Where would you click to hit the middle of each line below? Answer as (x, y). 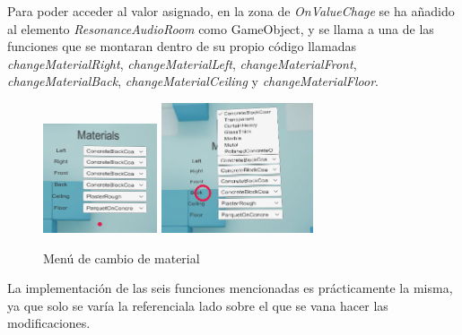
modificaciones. (49, 323)
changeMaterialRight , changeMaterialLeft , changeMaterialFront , (182, 63)
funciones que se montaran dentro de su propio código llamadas (182, 46)
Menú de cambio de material (122, 258)
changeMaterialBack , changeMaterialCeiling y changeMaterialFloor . (193, 81)
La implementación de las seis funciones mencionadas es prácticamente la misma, (230, 288)
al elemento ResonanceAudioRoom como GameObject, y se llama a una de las (221, 28)
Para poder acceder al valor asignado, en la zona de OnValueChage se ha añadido (231, 11)
